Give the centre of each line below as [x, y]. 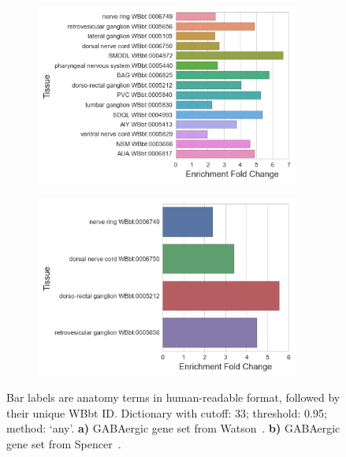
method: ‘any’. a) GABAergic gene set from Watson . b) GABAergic [173, 428]
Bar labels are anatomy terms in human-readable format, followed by [173, 397]
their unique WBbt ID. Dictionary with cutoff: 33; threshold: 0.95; [167, 412]
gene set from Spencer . [64, 443]
